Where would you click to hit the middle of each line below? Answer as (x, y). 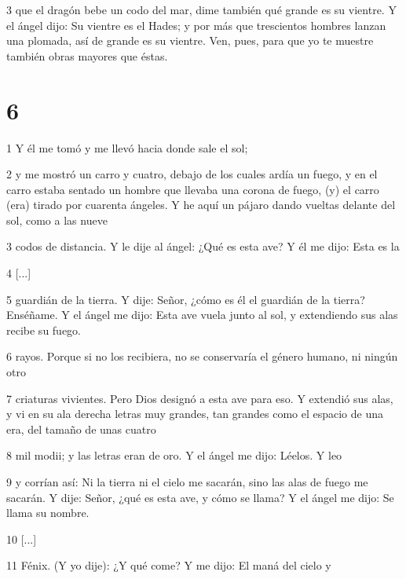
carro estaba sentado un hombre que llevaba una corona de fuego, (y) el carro (193, 189)
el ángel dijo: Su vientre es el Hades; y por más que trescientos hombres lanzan (196, 25)
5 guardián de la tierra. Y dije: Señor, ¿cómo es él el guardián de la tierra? (186, 299)
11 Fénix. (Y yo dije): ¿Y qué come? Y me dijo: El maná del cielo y (169, 565)
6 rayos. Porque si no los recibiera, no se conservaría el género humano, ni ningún (202, 356)
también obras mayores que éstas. (87, 55)
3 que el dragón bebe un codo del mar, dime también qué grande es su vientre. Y (201, 9)
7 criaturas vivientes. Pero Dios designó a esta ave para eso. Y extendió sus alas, (200, 398)
